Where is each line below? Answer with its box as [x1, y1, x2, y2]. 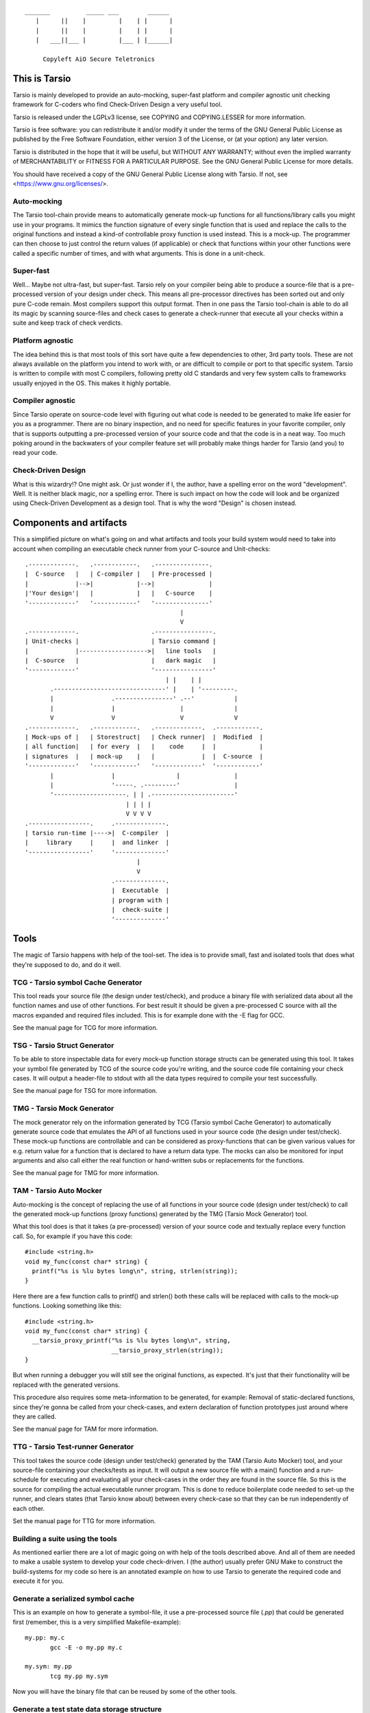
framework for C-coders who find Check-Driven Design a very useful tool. [12, 100, 223, 109]
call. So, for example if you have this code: [12, 1232, 133, 1240]
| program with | [111, 896, 170, 904]
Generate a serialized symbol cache [12, 1594, 135, 1603]
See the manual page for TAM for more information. [12, 1425, 159, 1433]
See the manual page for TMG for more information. [12, 1169, 160, 1177]
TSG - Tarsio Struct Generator [12, 1040, 114, 1050]
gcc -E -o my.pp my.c [50, 1643, 123, 1651]
